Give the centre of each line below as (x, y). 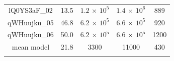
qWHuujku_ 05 (31, 22)
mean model (31, 47)
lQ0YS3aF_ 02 (31, 10)
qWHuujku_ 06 (31, 34)
